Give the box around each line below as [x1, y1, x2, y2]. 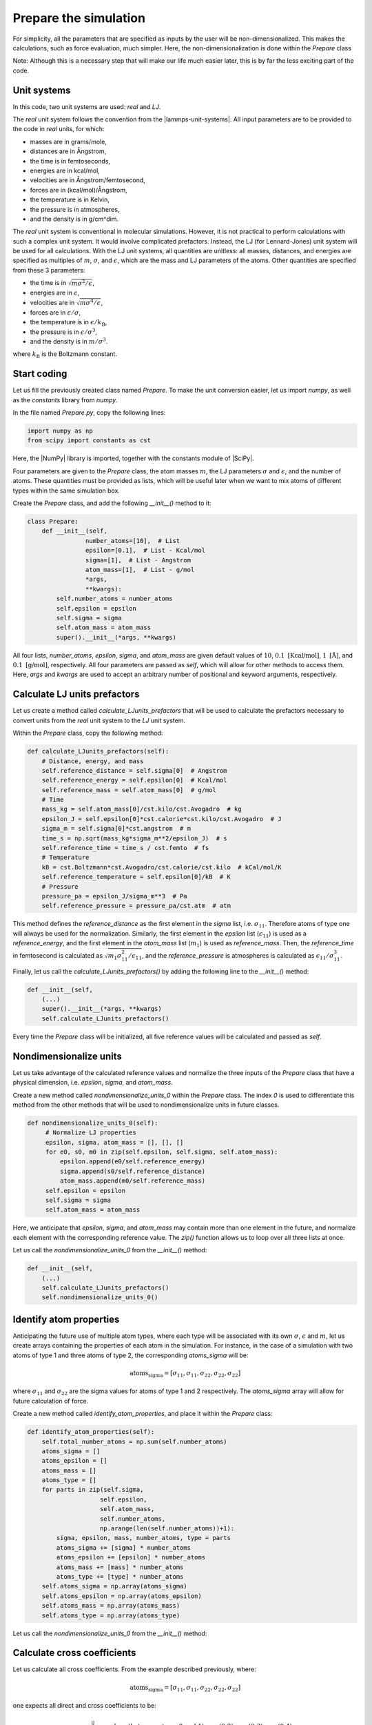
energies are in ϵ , [30, 288, 80, 297]
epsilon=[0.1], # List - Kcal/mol [85, 546, 206, 555]
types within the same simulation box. [12, 486, 121, 495]
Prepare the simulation [12, 10, 146, 26]
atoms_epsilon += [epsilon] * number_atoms [56, 1553, 206, 1561]
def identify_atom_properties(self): [27, 1428, 155, 1436]
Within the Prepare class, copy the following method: [12, 729, 163, 738]
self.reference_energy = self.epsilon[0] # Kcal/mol [41, 776, 227, 785]
